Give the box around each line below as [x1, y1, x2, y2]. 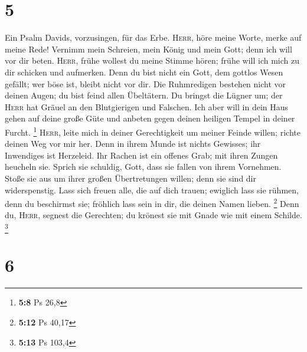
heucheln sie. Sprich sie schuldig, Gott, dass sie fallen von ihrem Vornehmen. [5, 160, 282, 173]
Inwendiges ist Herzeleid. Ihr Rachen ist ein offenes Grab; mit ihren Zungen [5, 149, 278, 161]
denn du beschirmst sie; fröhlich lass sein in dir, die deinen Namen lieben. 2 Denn [5, 196, 299, 209]
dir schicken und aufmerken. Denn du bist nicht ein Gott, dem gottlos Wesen [5, 65, 283, 78]
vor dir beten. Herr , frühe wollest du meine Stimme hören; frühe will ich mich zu [5, 54, 299, 67]
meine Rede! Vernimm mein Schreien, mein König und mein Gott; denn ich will [5, 42, 292, 55]
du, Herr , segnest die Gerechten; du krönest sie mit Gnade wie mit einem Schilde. [5, 209, 302, 221]
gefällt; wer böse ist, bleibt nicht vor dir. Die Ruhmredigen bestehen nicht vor [5, 77, 286, 90]
